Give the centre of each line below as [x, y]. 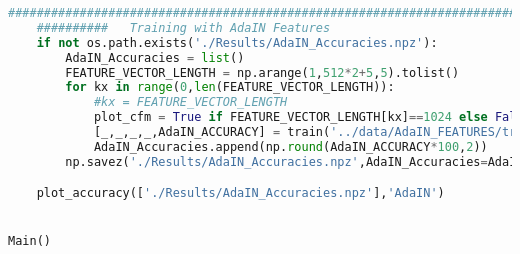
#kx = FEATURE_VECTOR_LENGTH [190, 102]
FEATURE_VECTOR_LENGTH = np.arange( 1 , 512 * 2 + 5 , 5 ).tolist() [262, 72]
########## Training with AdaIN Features [183, 27]
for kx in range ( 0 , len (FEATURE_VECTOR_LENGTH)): [230, 87]
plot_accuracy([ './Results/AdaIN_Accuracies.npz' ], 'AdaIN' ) [240, 193]
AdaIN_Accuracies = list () [155, 57]
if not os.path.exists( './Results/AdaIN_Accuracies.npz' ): [237, 42]
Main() [29, 241]
